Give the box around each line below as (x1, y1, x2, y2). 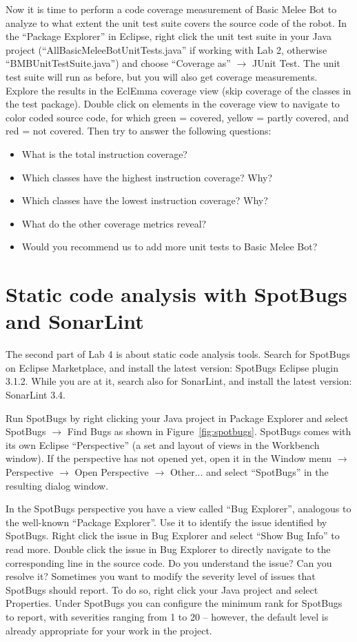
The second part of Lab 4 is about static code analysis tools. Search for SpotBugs (6, 347, 350, 361)
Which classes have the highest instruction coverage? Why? (21, 170, 273, 184)
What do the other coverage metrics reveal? (21, 216, 207, 230)
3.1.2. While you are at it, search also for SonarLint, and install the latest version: (6, 374, 352, 388)
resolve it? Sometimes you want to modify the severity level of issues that (6, 569, 316, 583)
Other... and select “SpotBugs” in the (170, 464, 329, 479)
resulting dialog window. (6, 478, 109, 492)
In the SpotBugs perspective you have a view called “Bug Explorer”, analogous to (6, 501, 351, 516)
